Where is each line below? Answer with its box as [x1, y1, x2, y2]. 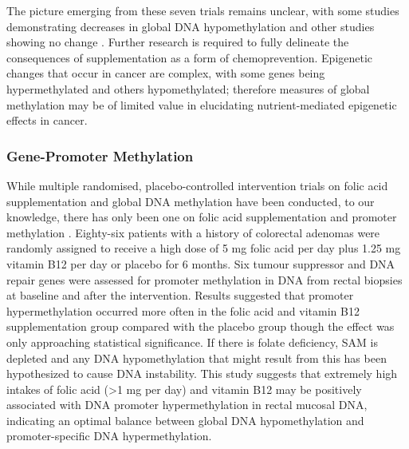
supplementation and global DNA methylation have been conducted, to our [6, 193, 375, 209]
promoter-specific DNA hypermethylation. [6, 427, 212, 444]
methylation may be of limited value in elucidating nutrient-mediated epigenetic [6, 96, 397, 113]
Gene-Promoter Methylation [6, 145, 194, 165]
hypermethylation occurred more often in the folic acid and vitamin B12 [6, 302, 360, 319]
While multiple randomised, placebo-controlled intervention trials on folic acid [6, 177, 388, 193]
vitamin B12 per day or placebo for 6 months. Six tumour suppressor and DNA [6, 255, 395, 272]
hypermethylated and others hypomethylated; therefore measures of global [6, 80, 370, 97]
